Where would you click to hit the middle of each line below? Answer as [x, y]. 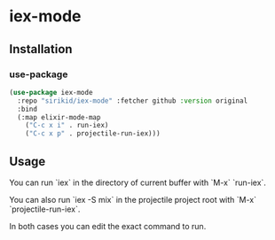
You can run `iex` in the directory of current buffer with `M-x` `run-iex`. [137, 182]
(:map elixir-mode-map [59, 117]
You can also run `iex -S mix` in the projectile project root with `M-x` [133, 199]
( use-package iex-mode [51, 92]
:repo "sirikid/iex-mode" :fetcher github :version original [133, 101]
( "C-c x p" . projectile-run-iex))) [93, 134]
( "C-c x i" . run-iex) [67, 126]
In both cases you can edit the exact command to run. [108, 226]
